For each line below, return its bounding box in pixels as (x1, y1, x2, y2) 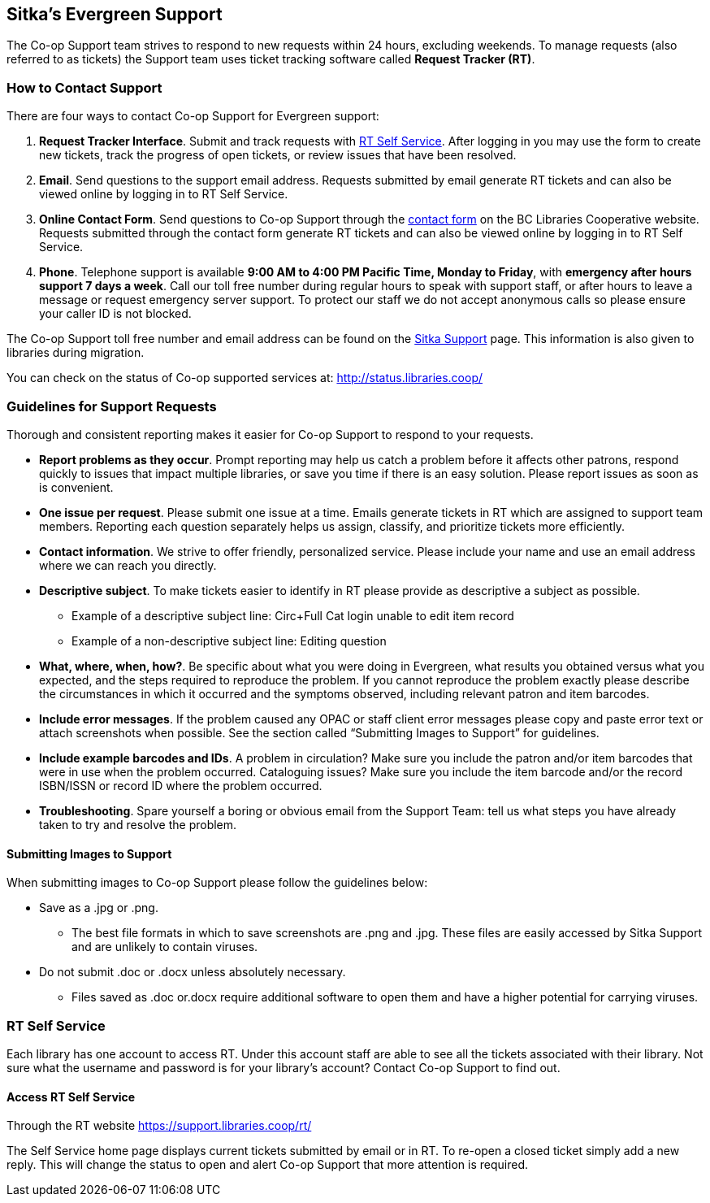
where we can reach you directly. (39, 558, 217, 572)
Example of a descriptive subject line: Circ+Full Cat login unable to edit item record (71, 608, 514, 623)
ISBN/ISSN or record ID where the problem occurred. (39, 778, 323, 793)
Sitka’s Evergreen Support (6, 4, 223, 24)
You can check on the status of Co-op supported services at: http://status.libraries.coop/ (6, 371, 483, 385)
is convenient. (39, 480, 114, 494)
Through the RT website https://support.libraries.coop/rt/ (6, 1118, 312, 1133)
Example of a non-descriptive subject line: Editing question (71, 633, 387, 648)
